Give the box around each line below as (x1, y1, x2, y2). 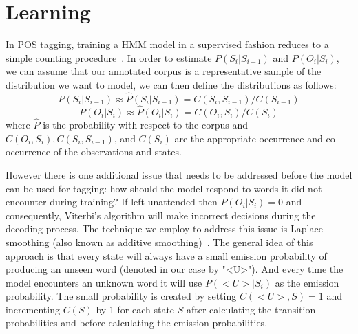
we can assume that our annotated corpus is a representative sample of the (6, 64, 322, 78)
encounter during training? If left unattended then (6, 194, 218, 209)
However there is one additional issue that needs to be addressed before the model (6, 167, 352, 181)
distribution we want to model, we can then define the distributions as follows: (6, 77, 337, 91)
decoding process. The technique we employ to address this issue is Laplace (6, 221, 323, 236)
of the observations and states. (53, 144, 182, 159)
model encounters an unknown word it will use (6, 275, 202, 289)
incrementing (6, 302, 60, 316)
